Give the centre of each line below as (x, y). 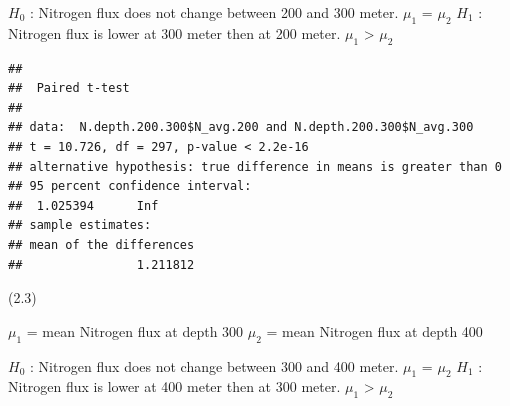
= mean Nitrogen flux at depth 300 (135, 330)
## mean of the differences (101, 244)
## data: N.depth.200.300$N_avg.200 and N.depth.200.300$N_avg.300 (241, 127)
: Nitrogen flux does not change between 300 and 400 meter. (214, 365)
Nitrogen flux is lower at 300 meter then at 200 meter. (174, 32)
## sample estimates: (80, 225)
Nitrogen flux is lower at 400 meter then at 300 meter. (174, 386)
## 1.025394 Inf (83, 205)
